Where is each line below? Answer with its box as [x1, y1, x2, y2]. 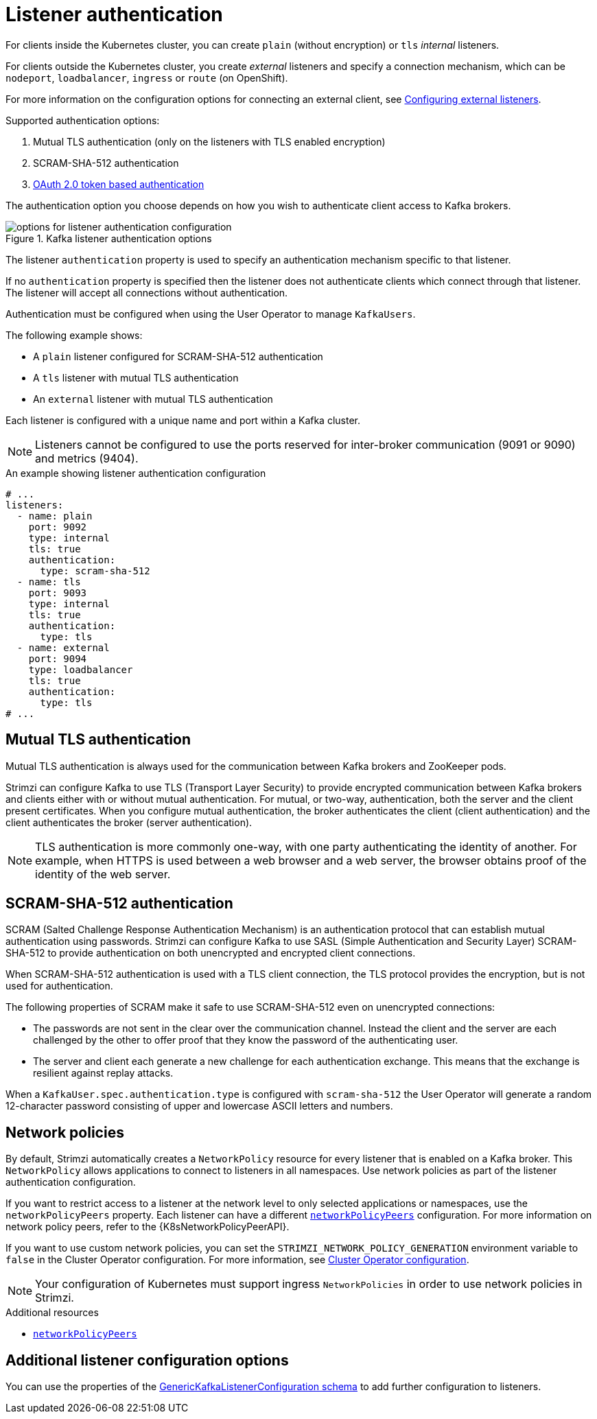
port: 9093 [28, 587, 87, 598]
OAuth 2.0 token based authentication [33, 178, 204, 190]
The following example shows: [5, 329, 143, 341]
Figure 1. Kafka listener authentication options [5, 232, 212, 244]
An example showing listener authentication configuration [5, 467, 266, 479]
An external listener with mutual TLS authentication [33, 392, 273, 405]
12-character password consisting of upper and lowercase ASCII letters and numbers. [5, 1100, 393, 1112]
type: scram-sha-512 [40, 565, 150, 576]
